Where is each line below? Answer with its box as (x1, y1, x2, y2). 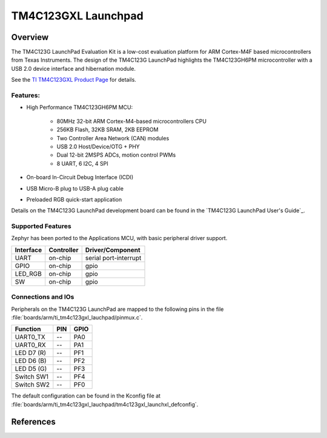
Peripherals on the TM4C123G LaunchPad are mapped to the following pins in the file (11, 306, 224, 313)
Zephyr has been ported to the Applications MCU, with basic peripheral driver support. (11, 235, 228, 242)
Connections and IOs (11, 293, 74, 301)
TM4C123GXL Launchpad (11, 9, 144, 22)
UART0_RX (15, 341, 46, 349)
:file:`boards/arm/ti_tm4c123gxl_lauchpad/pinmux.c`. (11, 313, 143, 321)
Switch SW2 (15, 381, 50, 389)
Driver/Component (85, 246, 140, 254)
